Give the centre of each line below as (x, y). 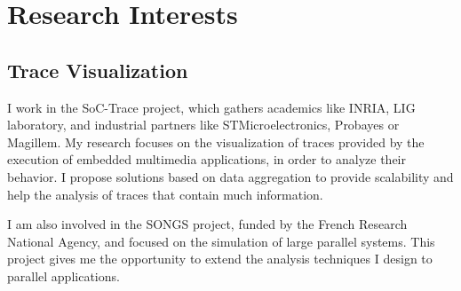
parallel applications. (64, 275)
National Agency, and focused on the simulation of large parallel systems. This (221, 241)
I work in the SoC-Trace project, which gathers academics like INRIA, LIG (211, 107)
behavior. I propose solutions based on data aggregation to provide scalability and (230, 176)
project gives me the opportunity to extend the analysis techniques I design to (220, 259)
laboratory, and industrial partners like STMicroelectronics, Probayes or (203, 125)
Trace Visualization (98, 70)
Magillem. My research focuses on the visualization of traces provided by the (216, 142)
